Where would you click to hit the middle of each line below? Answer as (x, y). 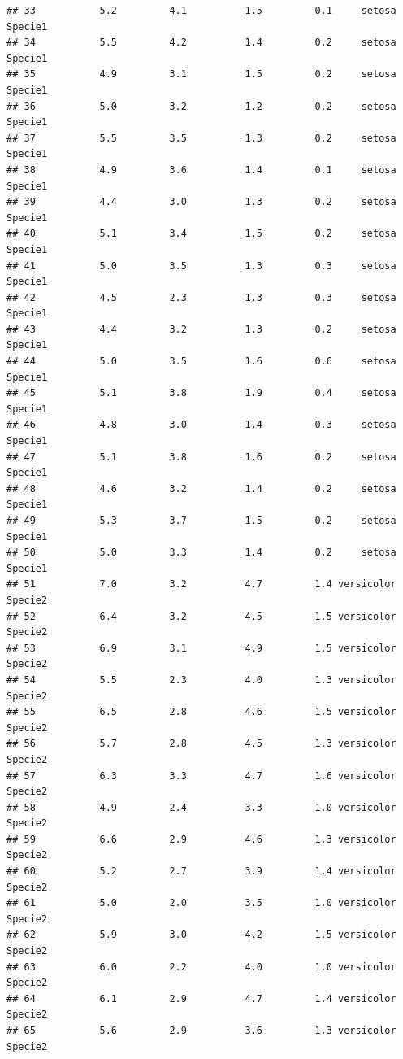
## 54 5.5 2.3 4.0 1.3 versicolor (201, 680)
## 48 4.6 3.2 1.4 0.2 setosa (201, 488)
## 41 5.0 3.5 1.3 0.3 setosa (201, 266)
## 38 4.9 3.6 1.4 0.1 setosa (201, 170)
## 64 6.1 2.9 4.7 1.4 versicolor (201, 998)
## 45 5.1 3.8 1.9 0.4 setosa (201, 393)
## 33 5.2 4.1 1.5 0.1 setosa (201, 11)
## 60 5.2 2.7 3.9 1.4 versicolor (201, 872)
